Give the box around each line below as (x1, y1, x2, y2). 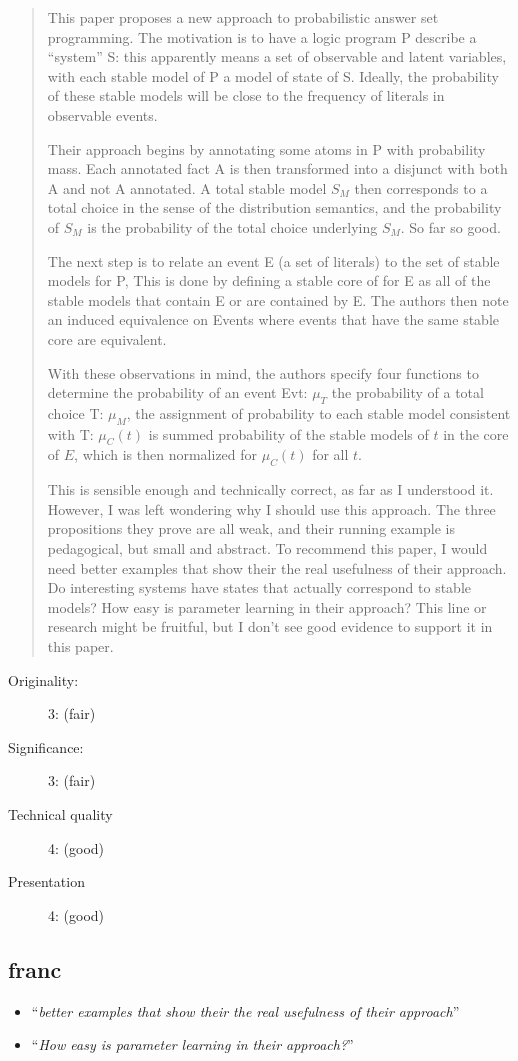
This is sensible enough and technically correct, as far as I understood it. (47, 479, 494, 500)
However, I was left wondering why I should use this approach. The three (47, 498, 496, 519)
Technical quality (8, 804, 113, 824)
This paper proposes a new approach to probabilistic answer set (47, 7, 439, 27)
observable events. (47, 104, 158, 125)
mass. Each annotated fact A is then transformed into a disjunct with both (47, 158, 508, 179)
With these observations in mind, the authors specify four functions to (47, 362, 479, 383)
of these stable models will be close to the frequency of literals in (47, 85, 445, 106)
